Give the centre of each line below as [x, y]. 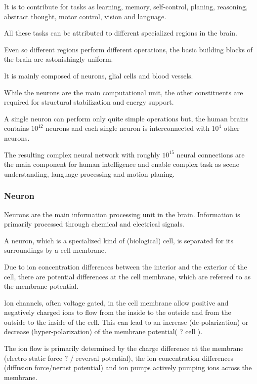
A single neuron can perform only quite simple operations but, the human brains [126, 118]
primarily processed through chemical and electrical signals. [94, 224]
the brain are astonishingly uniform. [59, 59]
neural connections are [211, 154]
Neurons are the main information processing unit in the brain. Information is [122, 214]
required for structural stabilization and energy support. [89, 102]
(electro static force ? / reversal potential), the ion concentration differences [119, 358]
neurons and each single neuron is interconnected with [128, 128]
